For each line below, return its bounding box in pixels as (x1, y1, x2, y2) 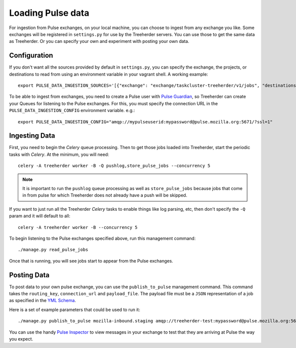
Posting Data (9, 271, 50, 279)
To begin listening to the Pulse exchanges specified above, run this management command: (9, 235, 196, 241)
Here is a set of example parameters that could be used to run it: (9, 307, 141, 312)
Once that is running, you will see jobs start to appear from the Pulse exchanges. (9, 258, 174, 264)
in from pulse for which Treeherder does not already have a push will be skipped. (22, 193, 187, 198)
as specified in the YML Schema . (9, 298, 76, 304)
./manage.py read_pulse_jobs (18, 247, 88, 253)
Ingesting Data (9, 131, 55, 140)
